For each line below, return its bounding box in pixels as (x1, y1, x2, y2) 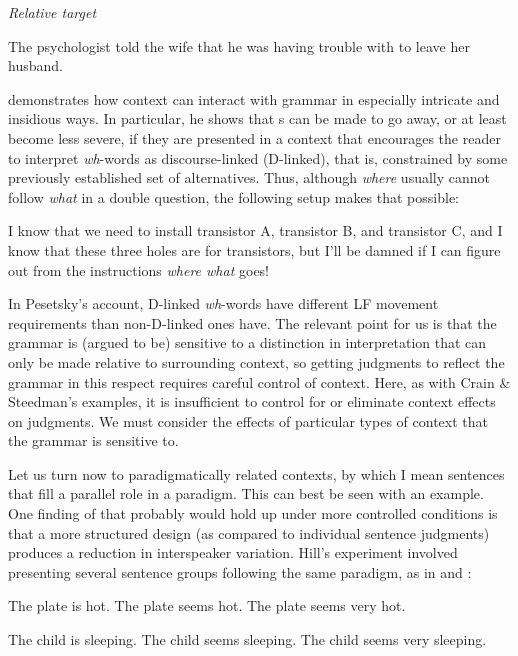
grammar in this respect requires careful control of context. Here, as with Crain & (8, 371, 511, 392)
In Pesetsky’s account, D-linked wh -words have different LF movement (8, 293, 439, 314)
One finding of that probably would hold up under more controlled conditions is (8, 503, 498, 524)
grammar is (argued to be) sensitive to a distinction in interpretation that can (8, 332, 487, 353)
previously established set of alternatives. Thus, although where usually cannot (8, 167, 491, 188)
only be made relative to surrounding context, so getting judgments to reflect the (8, 351, 505, 372)
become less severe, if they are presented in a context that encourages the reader (8, 127, 501, 148)
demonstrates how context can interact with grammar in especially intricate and (8, 88, 500, 109)
